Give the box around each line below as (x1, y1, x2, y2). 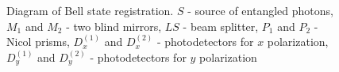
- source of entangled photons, (187, 2, 333, 18)
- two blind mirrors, (66, 17, 162, 34)
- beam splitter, (183, 17, 259, 34)
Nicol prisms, (6, 33, 70, 50)
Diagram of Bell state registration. (6, 2, 174, 18)
